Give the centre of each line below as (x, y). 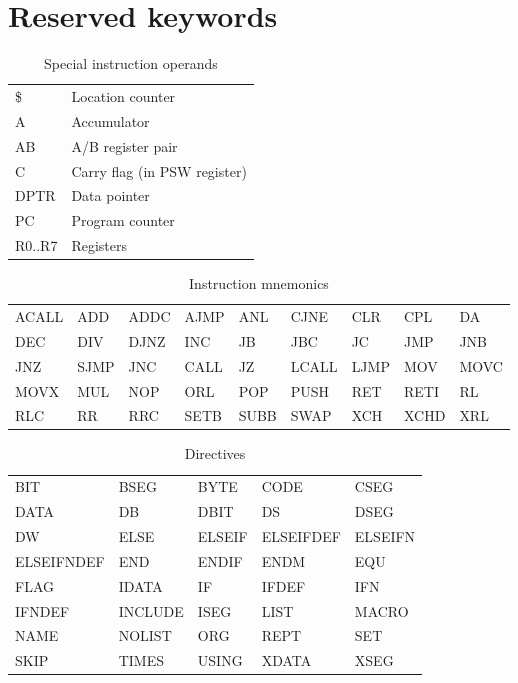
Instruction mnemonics (259, 283)
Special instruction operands (131, 63)
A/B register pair (124, 145)
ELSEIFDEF (301, 535)
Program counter (123, 220)
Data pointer (110, 195)
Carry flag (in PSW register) (159, 170)
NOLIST (145, 635)
